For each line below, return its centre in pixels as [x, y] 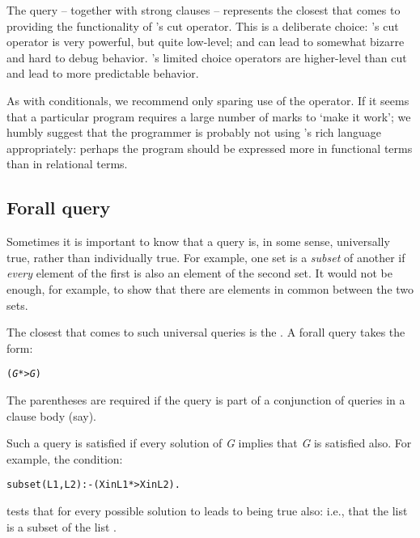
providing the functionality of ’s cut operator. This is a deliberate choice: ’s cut [203, 25]
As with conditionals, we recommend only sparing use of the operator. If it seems [208, 100]
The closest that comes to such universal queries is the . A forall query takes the [206, 332]
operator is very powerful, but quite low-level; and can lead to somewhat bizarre [206, 42]
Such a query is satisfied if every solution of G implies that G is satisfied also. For [209, 443]
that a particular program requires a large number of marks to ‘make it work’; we [209, 116]
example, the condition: [65, 458]
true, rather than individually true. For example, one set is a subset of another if [206, 257]
